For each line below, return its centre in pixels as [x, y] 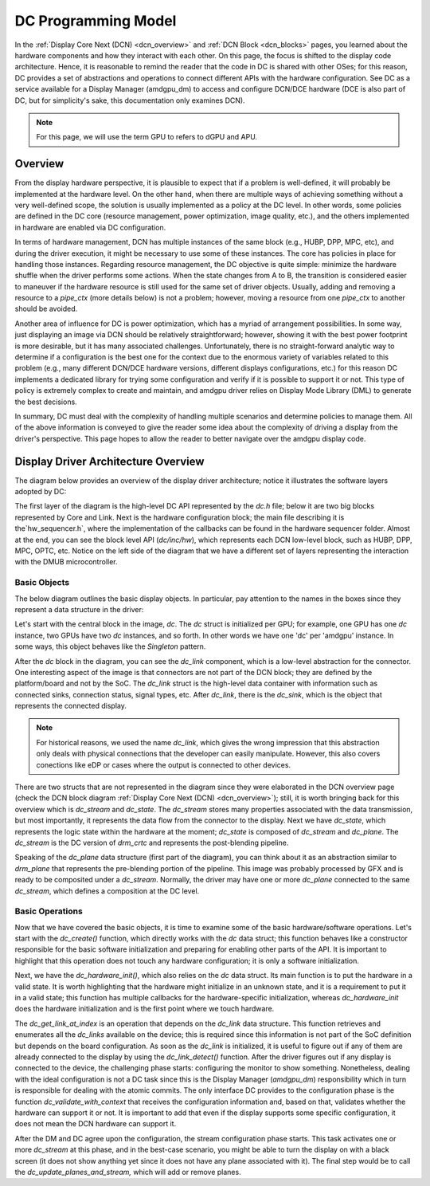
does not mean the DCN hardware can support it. [96, 1124]
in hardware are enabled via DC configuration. [90, 227]
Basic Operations [49, 911]
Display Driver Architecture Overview [109, 461]
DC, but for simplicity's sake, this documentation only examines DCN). [130, 100]
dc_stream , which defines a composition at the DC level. [107, 891]
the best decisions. [46, 402]
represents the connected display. [70, 706]
